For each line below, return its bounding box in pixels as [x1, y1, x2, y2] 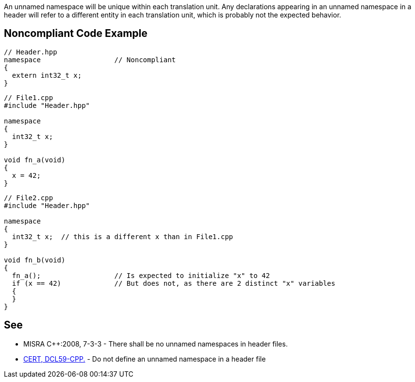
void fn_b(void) [4, 256, 66, 264]
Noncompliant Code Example [4, 27, 148, 40]
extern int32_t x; [12, 71, 82, 79]
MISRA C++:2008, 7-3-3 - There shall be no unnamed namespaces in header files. [23, 339, 288, 348]
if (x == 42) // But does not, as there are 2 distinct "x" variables [12, 279, 335, 287]
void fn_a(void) [4, 156, 66, 164]
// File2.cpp [4, 193, 53, 202]
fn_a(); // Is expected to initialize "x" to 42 [12, 271, 270, 279]
